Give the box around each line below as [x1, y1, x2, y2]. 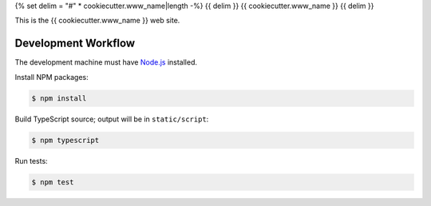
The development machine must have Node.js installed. [14, 57, 198, 67]
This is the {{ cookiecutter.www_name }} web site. [14, 16, 180, 26]
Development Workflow [14, 37, 136, 50]
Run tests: [14, 156, 48, 165]
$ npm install [31, 93, 87, 103]
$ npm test [31, 177, 74, 187]
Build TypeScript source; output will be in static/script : [14, 114, 209, 124]
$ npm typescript [31, 136, 100, 145]
